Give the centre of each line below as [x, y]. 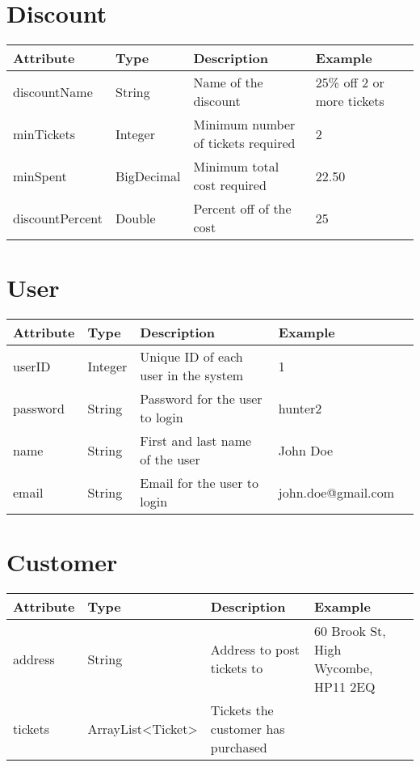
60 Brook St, [350, 631]
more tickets [350, 101]
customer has [248, 729]
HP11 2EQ [345, 687]
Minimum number [244, 125]
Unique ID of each [191, 357]
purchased [239, 748]
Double [136, 218]
